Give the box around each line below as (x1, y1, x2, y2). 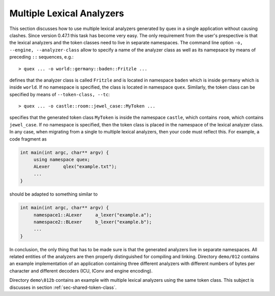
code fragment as (9, 136, 47, 142)
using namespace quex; (33, 157, 90, 163)
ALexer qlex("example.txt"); (33, 164, 117, 170)
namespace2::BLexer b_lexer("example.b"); (33, 219, 152, 225)
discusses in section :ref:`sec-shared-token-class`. (9, 284, 117, 290)
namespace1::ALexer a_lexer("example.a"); (33, 212, 152, 218)
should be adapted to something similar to (9, 191, 98, 197)
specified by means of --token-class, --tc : (9, 91, 110, 97)
